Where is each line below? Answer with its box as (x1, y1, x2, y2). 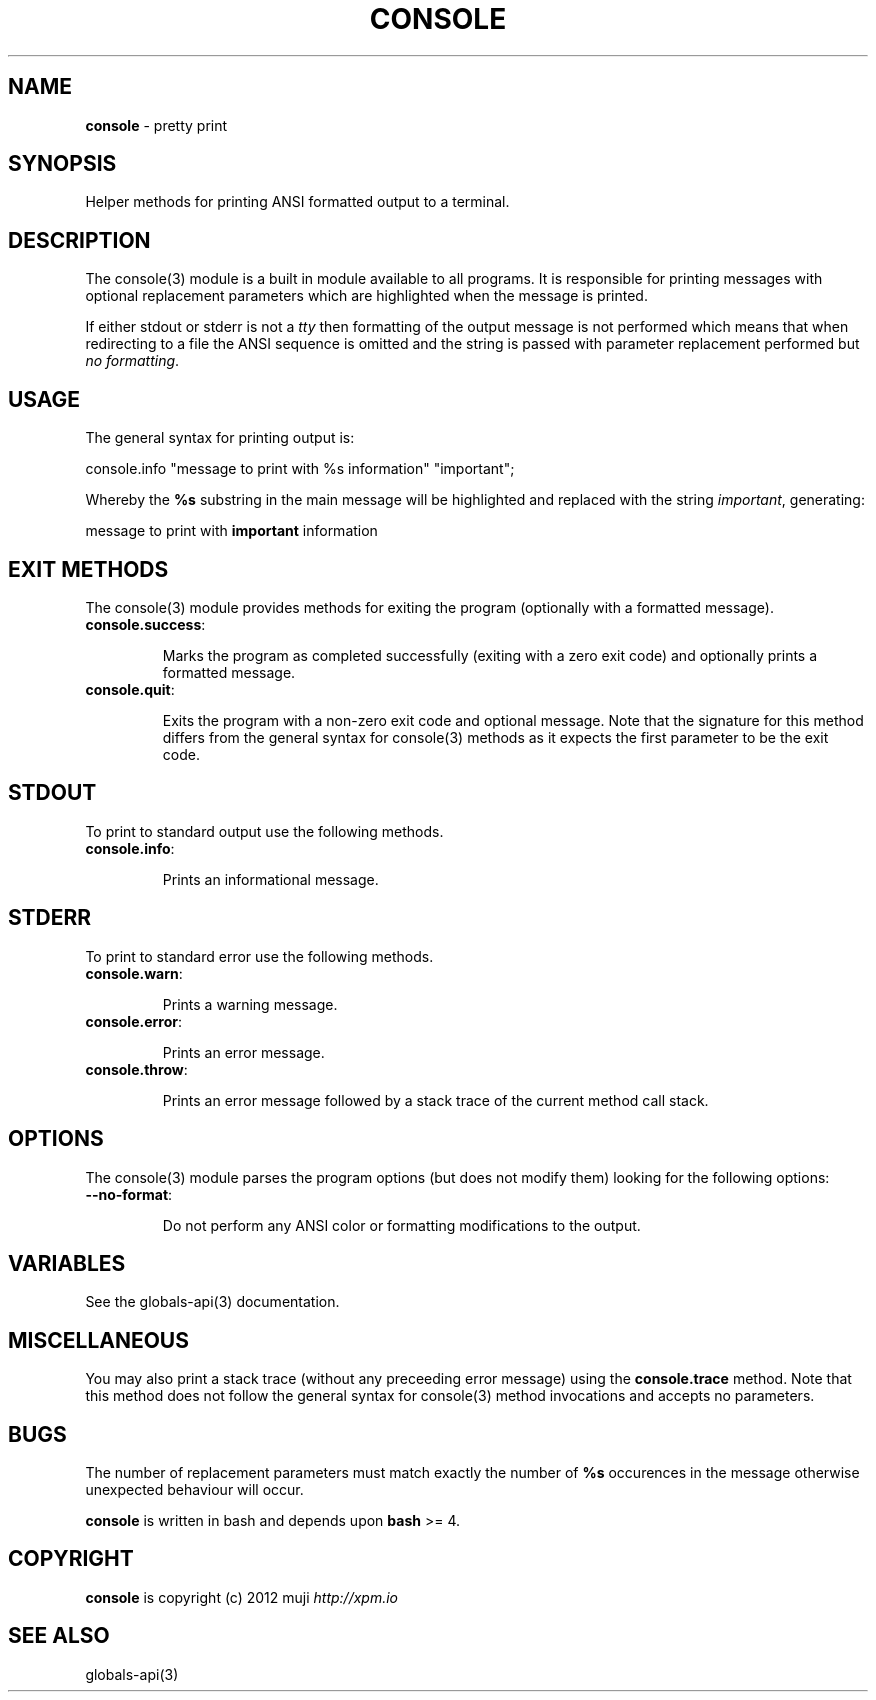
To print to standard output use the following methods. (85, 822, 444, 840)
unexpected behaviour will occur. (85, 1481, 304, 1499)
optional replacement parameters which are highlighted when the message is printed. (85, 287, 648, 305)
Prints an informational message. (162, 870, 379, 888)
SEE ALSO (8, 1623, 110, 1649)
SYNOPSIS (8, 151, 117, 177)
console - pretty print (85, 116, 228, 134)
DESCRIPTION (8, 227, 151, 253)
